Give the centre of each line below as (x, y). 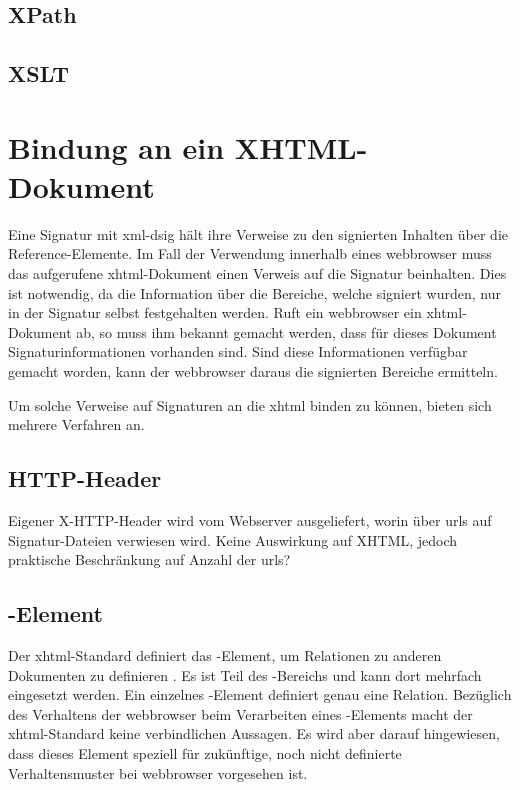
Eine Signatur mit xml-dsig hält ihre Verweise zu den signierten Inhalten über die (258, 233)
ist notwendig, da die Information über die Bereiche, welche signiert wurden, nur (254, 292)
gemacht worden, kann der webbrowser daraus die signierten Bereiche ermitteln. (253, 371)
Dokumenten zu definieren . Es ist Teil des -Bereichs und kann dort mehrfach (245, 674)
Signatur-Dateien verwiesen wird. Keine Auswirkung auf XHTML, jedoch (233, 539)
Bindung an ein (116, 146)
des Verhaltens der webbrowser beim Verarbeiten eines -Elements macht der (240, 713)
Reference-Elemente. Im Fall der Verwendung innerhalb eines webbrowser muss (250, 253)
